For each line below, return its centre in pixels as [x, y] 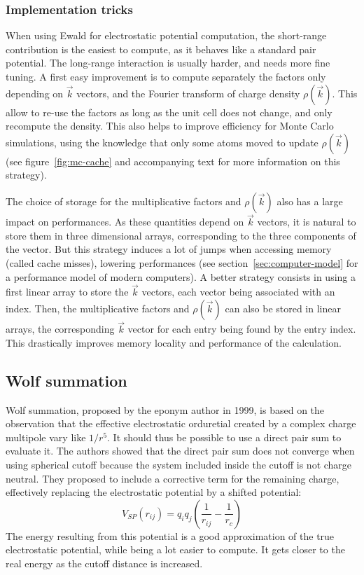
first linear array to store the [67, 292]
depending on [35, 93]
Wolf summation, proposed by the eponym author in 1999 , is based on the [165, 409]
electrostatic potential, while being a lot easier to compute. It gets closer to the [175, 549]
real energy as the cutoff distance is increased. [104, 563]
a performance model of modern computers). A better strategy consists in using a [181, 276]
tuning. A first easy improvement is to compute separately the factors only [166, 76]
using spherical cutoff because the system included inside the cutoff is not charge [179, 464]
